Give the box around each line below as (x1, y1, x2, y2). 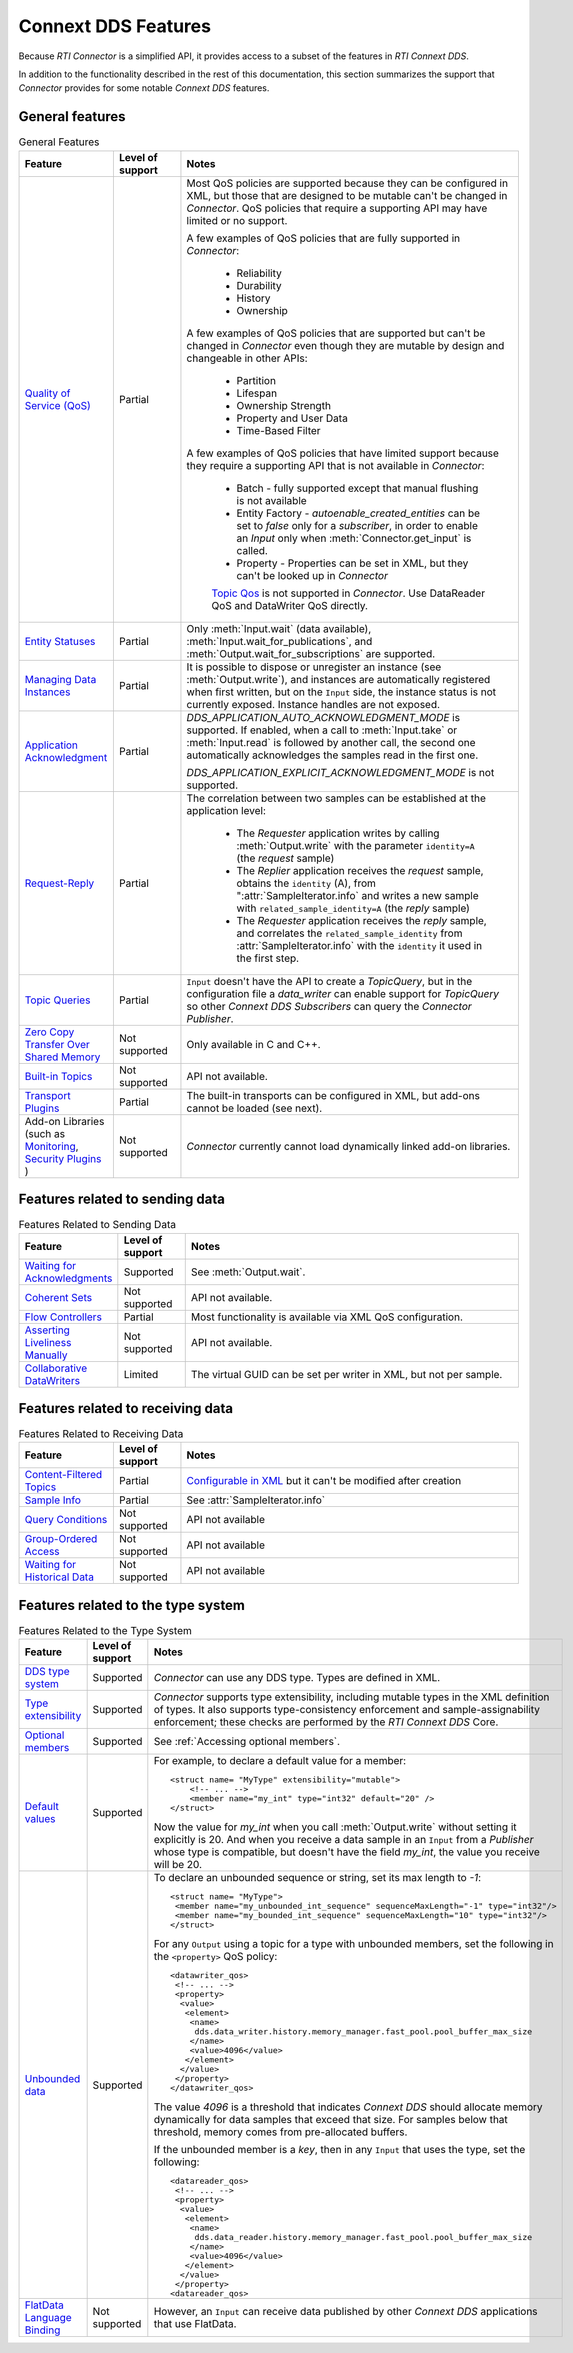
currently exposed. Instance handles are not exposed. (186, 697, 440, 711)
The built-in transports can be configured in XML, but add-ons (186, 1088, 480, 1102)
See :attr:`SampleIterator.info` (186, 1493, 325, 1507)
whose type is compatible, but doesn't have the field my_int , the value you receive (153, 1845, 540, 1859)
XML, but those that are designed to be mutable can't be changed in (186, 188, 508, 202)
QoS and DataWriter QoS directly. (211, 598, 369, 612)
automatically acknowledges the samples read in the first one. (186, 748, 479, 762)
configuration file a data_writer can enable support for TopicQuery (186, 986, 500, 1000)
